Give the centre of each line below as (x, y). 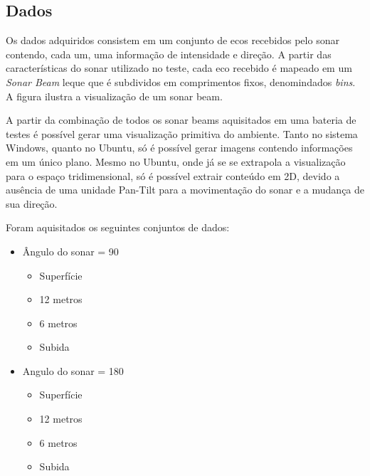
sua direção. (32, 203)
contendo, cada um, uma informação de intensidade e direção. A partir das (169, 54)
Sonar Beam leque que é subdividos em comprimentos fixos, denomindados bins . (181, 81)
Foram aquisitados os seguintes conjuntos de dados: (118, 227)
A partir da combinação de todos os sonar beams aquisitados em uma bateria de (181, 120)
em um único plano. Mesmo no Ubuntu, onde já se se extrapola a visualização (176, 161)
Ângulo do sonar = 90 (70, 251)
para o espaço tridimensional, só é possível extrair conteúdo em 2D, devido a (173, 175)
